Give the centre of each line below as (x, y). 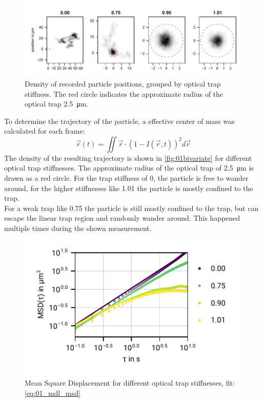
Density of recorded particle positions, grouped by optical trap (123, 83)
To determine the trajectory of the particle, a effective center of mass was (119, 121)
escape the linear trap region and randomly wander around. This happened (122, 218)
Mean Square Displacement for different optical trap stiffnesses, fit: (130, 383)
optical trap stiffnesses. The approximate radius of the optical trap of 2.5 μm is (129, 168)
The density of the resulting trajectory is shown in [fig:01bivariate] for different (128, 157)
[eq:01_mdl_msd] (53, 393)
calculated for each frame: (45, 131)
